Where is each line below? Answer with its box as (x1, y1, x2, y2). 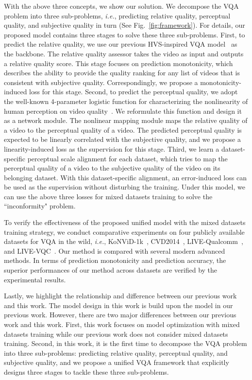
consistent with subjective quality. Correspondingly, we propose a (4, 77, 198, 87)
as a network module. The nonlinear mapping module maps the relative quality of (4, 115, 248, 125)
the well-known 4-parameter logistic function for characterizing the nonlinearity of (4, 96, 248, 106)
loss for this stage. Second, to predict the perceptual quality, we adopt (29, 86, 238, 97)
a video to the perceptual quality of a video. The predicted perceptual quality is (4, 124, 242, 135)
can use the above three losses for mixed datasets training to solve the (4, 191, 213, 201)
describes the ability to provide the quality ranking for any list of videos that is (4, 68, 240, 78)
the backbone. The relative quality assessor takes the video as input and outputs (4, 48, 244, 58)
